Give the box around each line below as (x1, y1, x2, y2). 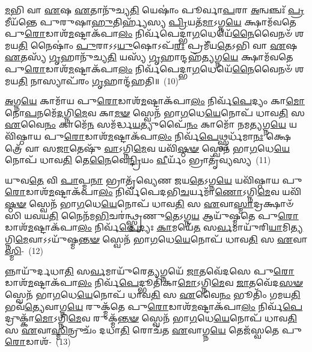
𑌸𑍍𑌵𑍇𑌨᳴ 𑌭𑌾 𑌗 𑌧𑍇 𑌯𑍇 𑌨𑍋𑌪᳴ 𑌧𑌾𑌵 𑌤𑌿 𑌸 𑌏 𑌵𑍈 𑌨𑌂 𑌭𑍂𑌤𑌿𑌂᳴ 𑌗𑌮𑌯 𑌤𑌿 (5, 288, 301, 301)
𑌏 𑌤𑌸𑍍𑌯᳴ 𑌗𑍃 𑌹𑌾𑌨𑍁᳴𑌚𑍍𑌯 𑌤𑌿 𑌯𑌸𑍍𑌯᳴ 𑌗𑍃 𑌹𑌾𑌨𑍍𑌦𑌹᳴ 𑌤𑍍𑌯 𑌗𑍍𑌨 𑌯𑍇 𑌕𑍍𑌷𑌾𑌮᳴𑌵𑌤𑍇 (5, 51, 293, 63)
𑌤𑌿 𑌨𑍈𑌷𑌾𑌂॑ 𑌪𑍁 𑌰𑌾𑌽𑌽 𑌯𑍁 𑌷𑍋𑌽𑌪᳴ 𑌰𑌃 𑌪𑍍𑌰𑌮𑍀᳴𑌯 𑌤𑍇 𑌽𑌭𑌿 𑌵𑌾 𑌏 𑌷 (18, 39, 298, 51)
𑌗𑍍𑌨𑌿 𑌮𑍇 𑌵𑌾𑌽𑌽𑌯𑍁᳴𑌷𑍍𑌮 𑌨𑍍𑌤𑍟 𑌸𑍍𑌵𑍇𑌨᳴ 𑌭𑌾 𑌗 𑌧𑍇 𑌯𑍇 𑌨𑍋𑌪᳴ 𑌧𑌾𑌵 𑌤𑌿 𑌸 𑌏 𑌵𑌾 (5, 232, 307, 245)
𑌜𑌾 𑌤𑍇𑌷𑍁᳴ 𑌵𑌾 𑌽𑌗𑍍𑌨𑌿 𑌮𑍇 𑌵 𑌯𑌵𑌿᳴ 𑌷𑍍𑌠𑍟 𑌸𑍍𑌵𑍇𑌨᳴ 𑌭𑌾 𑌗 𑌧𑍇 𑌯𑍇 (56, 141, 290, 154)
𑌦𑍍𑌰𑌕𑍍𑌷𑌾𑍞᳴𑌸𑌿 (253, 197, 293, 209)
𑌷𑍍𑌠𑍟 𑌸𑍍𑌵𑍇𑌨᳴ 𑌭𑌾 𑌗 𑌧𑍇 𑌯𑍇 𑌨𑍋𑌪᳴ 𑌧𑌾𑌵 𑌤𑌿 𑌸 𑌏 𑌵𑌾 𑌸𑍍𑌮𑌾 (5, 197, 254, 209)
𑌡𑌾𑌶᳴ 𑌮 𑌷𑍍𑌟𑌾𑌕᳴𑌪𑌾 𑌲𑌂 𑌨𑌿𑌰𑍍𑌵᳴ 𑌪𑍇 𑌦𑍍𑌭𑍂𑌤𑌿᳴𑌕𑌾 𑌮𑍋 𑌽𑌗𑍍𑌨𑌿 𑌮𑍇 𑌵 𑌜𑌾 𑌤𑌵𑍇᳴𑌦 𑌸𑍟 (5, 276, 303, 289)
